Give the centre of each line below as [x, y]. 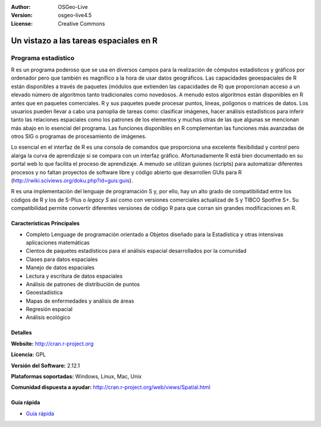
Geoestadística [44, 293]
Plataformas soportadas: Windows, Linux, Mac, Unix [76, 376]
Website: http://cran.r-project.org [52, 343]
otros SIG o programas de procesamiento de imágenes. [79, 136]
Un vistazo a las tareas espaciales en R [84, 41]
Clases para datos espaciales [62, 259]
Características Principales [45, 224]
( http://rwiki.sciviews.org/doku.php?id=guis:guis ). [72, 181]
